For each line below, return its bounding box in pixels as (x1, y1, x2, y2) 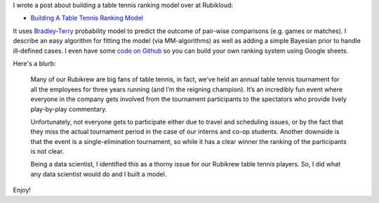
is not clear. (30, 148, 65, 156)
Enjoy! (13, 186, 32, 195)
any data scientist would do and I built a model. (30, 169, 167, 178)
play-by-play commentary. (30, 105, 107, 113)
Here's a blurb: (13, 59, 56, 67)
